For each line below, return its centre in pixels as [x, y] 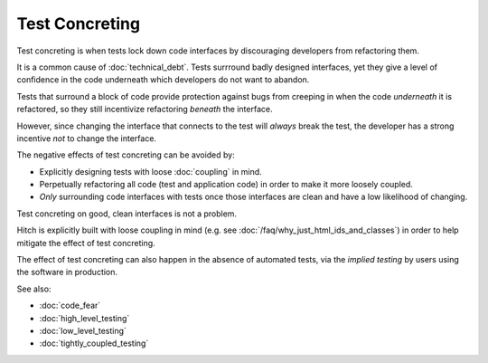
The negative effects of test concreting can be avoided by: [126, 155]
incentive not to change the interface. [87, 138]
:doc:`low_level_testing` [83, 330]
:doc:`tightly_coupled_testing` [94, 343]
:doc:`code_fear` [70, 306]
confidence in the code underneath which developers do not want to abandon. [163, 80]
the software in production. [67, 272]
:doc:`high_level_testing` [84, 318]
